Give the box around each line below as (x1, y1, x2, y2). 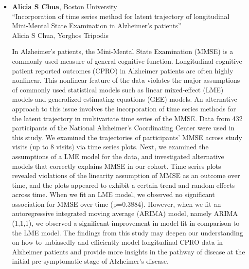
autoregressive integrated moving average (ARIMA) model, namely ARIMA (12, 208, 238, 218)
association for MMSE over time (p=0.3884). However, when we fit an (12, 198, 221, 209)
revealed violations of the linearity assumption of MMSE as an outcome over (12, 170, 240, 180)
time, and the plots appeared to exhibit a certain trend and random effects (12, 179, 235, 190)
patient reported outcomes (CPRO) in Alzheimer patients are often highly (12, 65, 233, 75)
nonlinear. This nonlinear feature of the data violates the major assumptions (12, 75, 240, 85)
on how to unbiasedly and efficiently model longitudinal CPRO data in (12, 237, 223, 247)
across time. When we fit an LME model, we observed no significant (12, 189, 215, 199)
